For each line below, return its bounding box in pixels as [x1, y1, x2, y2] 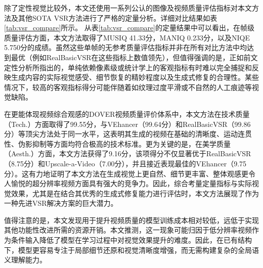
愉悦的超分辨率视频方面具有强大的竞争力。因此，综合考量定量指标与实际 [11, 178, 252, 189]
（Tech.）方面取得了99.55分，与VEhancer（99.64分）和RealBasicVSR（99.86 [4, 118, 251, 129]
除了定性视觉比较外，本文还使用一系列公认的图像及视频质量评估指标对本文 [4, 3, 252, 13]
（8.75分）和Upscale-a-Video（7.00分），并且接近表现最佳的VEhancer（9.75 [4, 158, 247, 168]
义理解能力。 [4, 254, 47, 265]
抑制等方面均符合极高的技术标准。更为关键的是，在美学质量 [32, 138, 231, 149]
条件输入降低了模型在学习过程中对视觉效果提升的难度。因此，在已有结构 [11, 235, 252, 245]
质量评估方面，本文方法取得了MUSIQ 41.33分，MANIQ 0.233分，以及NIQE [4, 32, 250, 42]
